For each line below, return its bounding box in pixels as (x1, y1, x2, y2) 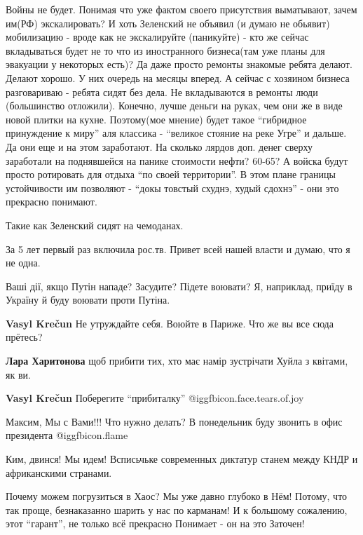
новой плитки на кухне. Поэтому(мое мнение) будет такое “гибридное (6, 111, 307, 126)
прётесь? (6, 330, 43, 344)
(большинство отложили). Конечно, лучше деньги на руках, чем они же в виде (6, 98, 343, 113)
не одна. (6, 255, 41, 270)
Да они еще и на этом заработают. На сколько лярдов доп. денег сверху (6, 139, 313, 154)
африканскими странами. (6, 465, 112, 480)
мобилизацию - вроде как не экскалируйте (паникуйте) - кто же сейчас (6, 29, 309, 44)
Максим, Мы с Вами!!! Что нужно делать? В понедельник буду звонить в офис (6, 414, 343, 428)
